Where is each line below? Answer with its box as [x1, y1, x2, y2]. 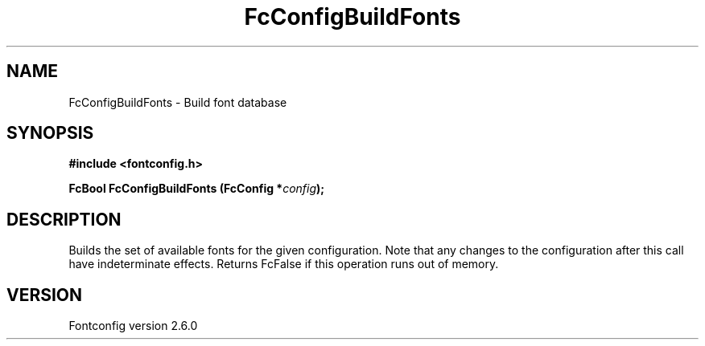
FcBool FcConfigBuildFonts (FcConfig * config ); [68, 181, 325, 196]
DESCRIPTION [6, 209, 122, 230]
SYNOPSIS [6, 123, 94, 144]
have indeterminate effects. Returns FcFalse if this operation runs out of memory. [68, 257, 499, 271]
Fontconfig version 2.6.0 [68, 319, 198, 333]
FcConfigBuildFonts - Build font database [68, 95, 287, 109]
